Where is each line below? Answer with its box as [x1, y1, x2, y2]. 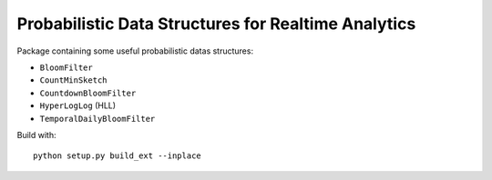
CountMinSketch [39, 75, 108, 85]
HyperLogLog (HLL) [39, 100, 117, 111]
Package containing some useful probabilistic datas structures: [16, 45, 254, 56]
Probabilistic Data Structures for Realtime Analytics [16, 14, 416, 34]
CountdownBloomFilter [39, 87, 137, 98]
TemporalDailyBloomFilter [39, 114, 156, 124]
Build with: [16, 129, 56, 140]
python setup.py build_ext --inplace [33, 151, 202, 161]
